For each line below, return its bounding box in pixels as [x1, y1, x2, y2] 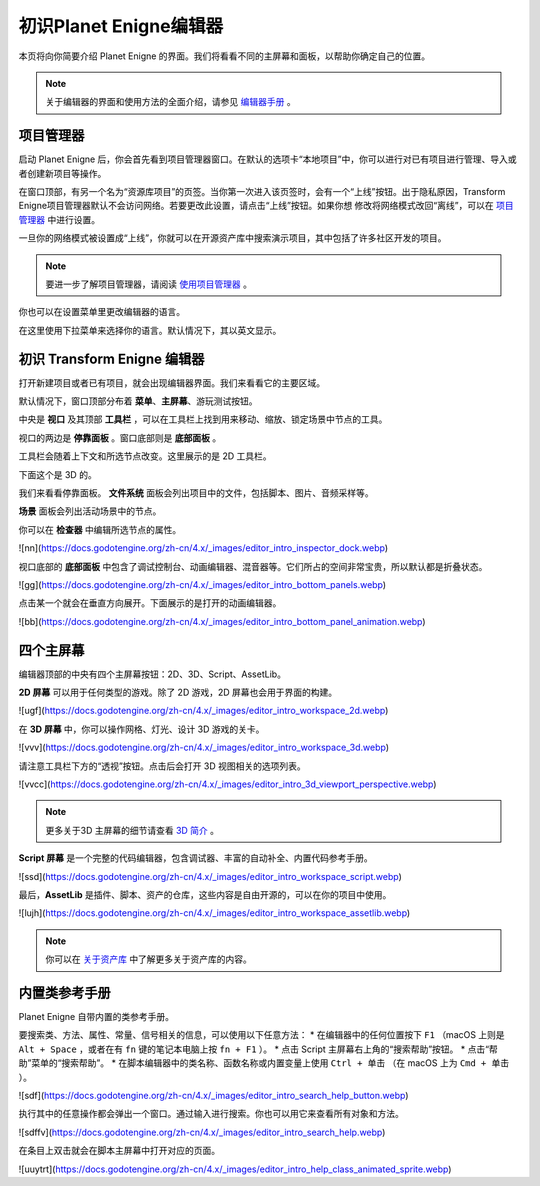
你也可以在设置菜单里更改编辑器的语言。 [18, 306, 185, 318]
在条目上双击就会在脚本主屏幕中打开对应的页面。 [18, 1145, 220, 1157]
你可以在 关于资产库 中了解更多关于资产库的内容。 [45, 953, 252, 965]
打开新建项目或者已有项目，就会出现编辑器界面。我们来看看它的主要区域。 [18, 376, 325, 389]
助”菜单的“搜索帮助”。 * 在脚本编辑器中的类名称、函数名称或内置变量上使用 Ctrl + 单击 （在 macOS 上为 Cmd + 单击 [18, 1057, 510, 1069]
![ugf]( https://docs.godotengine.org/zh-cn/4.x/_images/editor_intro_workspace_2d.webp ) [18, 705, 389, 717]
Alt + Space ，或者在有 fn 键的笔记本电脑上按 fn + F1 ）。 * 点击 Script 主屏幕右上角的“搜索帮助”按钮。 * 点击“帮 [18, 1043, 499, 1055]
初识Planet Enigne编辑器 [18, 15, 224, 37]
